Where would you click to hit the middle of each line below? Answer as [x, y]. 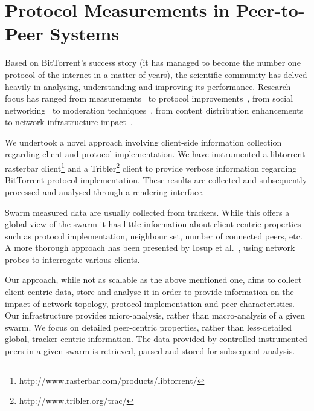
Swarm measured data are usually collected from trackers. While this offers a [147, 212]
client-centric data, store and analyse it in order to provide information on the [149, 292]
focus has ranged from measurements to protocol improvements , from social [149, 98]
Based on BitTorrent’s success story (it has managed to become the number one [153, 63]
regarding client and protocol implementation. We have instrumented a [136, 154]
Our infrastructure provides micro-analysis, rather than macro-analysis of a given [155, 315]
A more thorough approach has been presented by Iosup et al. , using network [150, 248]
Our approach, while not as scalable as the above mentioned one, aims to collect [153, 280]
